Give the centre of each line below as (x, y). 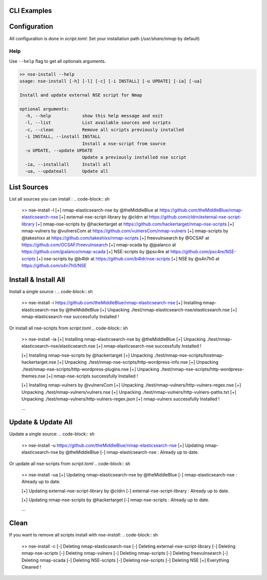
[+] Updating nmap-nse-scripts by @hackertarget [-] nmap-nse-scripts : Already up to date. (115, 500)
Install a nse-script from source (124, 143)
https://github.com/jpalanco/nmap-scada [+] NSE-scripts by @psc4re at (95, 252)
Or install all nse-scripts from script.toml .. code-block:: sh (68, 328)
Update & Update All (41, 422)
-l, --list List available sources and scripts (98, 123)
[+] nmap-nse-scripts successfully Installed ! (92, 376)
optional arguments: (44, 109)
